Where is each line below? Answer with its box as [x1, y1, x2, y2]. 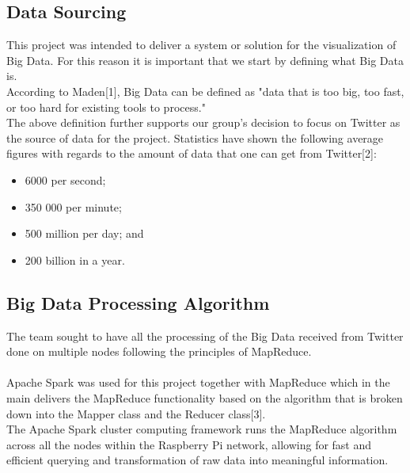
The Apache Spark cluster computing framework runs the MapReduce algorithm [6, 421, 397, 437]
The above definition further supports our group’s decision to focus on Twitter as [6, 114, 401, 131]
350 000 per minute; [25, 198, 122, 215]
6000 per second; [25, 171, 106, 188]
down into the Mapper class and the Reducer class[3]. [6, 405, 266, 422]
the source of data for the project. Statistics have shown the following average [6, 129, 384, 146]
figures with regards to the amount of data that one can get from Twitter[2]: [6, 145, 377, 162]
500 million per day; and [25, 225, 144, 242]
